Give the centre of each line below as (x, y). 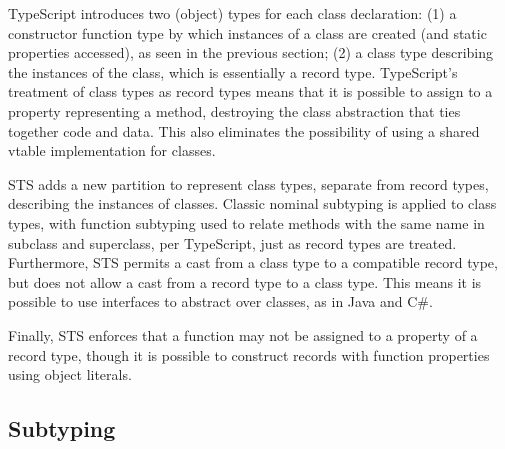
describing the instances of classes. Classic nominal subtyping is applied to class (252, 203)
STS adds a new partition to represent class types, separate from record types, (248, 183)
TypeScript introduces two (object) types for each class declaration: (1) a (232, 13)
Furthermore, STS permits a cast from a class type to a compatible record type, (253, 262)
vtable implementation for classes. (112, 150)
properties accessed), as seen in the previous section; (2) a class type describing (251, 52)
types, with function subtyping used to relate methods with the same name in (246, 222)
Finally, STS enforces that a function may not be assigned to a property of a (243, 334)
